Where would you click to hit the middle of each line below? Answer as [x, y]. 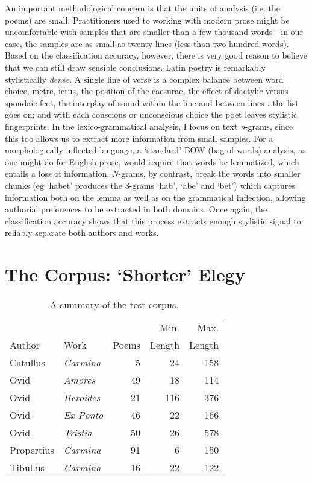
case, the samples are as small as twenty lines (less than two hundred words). [147, 43]
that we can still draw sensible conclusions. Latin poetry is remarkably [135, 67]
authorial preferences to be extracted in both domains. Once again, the [136, 209]
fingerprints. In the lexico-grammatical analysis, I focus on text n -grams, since [149, 126]
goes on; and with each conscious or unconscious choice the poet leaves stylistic [151, 114]
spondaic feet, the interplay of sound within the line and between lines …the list [152, 102]
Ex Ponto [83, 415]
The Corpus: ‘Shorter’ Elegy [125, 274]
